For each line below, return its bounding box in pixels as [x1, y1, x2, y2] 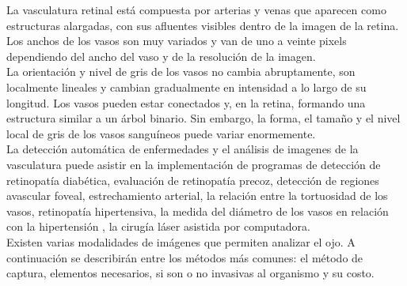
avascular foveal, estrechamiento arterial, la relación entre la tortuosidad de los [6, 187, 388, 204]
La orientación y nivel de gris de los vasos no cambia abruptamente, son [6, 63, 356, 80]
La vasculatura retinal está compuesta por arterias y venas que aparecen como [6, 2, 386, 17]
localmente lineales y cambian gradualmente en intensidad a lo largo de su [6, 78, 367, 95]
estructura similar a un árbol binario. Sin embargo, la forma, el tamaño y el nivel [6, 110, 401, 126]
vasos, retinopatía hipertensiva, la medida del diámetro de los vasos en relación [6, 202, 389, 219]
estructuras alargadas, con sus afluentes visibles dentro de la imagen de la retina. [6, 17, 399, 33]
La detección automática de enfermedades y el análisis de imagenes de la [6, 141, 359, 157]
